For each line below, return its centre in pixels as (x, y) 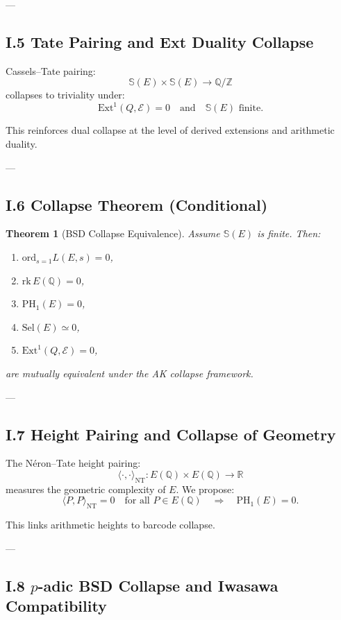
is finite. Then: (289, 233)
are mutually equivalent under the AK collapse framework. (130, 373)
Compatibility (56, 606)
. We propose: (205, 489)
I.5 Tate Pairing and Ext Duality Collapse (160, 41)
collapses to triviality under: (65, 95)
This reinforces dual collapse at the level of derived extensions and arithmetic (170, 130)
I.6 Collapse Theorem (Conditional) (137, 204)
